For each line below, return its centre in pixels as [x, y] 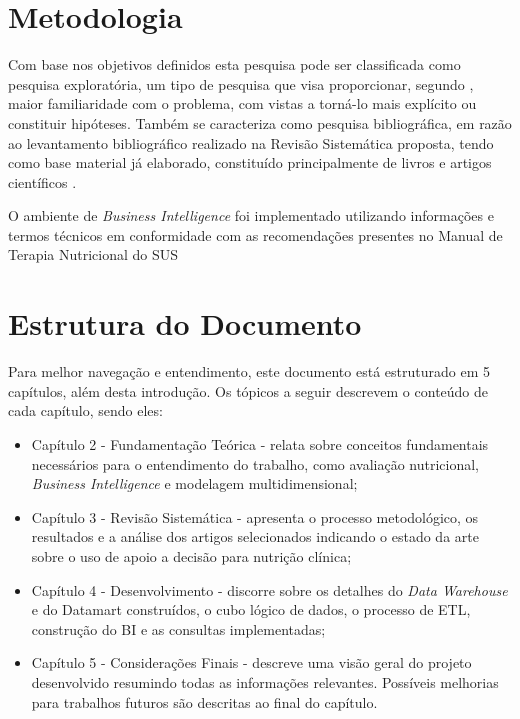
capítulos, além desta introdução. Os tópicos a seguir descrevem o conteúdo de [248, 390]
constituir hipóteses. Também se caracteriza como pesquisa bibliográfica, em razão [260, 122]
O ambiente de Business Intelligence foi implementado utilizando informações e [251, 215]
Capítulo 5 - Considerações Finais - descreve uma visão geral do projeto [251, 662]
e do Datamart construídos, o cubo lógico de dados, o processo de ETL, [251, 609]
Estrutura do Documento [185, 323]
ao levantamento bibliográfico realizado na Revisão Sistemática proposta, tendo [251, 142]
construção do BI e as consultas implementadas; [178, 628]
